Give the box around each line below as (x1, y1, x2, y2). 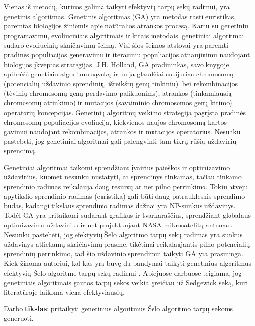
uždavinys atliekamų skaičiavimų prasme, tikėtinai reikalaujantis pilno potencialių (4, 239, 250, 249)
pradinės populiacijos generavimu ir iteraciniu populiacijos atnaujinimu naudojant (4, 49, 250, 59)
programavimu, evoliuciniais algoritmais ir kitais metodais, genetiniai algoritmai (4, 30, 244, 40)
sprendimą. (4, 145, 37, 155)
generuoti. (4, 313, 34, 323)
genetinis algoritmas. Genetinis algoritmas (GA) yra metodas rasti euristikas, (4, 11, 236, 21)
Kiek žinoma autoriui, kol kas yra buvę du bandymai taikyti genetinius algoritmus (4, 258, 252, 268)
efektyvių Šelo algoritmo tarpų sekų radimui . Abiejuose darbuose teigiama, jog (4, 268, 242, 278)
